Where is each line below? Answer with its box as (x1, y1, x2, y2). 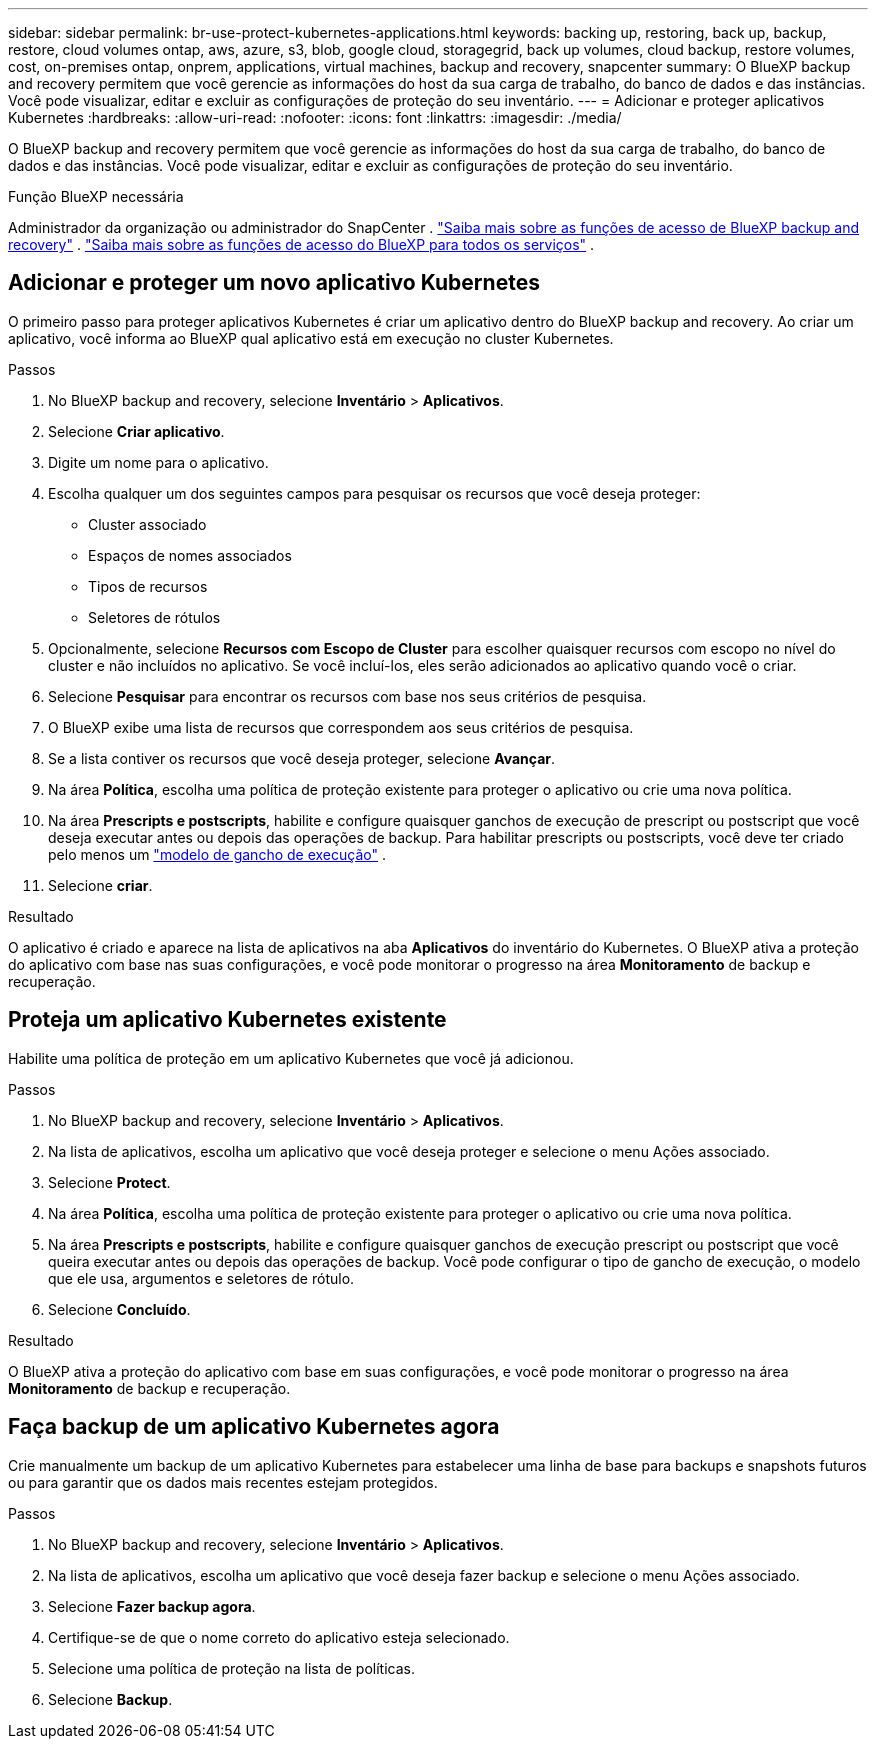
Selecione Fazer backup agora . (48, 1597, 256, 1615)
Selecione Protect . (48, 1173, 171, 1191)
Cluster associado (88, 515, 207, 533)
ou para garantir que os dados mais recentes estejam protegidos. (8, 1473, 438, 1491)
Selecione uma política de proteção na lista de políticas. (48, 1659, 415, 1677)
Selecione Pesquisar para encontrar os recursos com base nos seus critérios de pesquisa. (48, 687, 647, 705)
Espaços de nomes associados (88, 546, 292, 564)
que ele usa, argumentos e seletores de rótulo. (48, 1269, 355, 1287)
